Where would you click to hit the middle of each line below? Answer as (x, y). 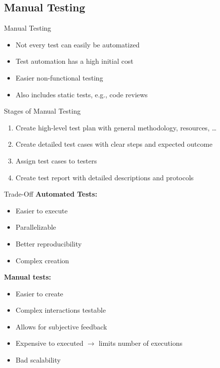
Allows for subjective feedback (61, 326)
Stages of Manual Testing (42, 111)
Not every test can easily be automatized (78, 44)
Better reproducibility (49, 243)
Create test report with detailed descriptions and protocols (105, 177)
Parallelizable (36, 227)
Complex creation (42, 260)
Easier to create (39, 293)
